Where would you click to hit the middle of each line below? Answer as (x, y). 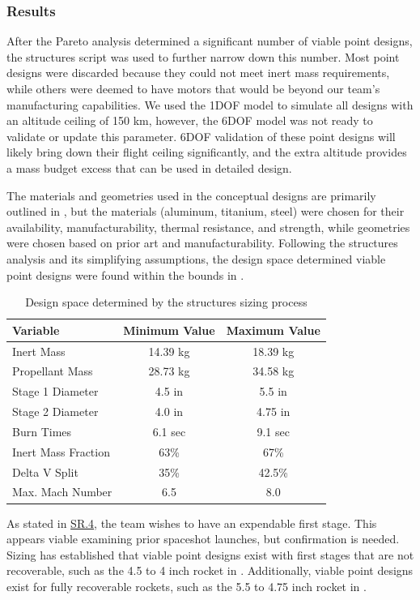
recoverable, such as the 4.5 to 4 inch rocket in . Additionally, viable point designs (210, 570)
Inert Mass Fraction (61, 451)
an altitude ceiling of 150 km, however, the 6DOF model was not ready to (190, 120)
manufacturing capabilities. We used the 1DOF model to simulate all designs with (210, 104)
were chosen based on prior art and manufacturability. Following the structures (202, 243)
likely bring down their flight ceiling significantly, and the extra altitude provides (207, 152)
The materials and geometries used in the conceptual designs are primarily (191, 195)
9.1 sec (273, 431)
